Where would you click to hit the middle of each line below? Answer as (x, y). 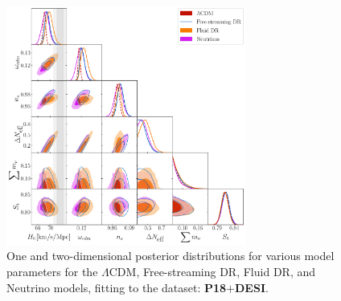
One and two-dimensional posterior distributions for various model (170, 256)
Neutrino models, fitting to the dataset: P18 (117, 287)
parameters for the (52, 271)
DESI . (252, 287)
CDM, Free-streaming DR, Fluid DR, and (212, 271)
